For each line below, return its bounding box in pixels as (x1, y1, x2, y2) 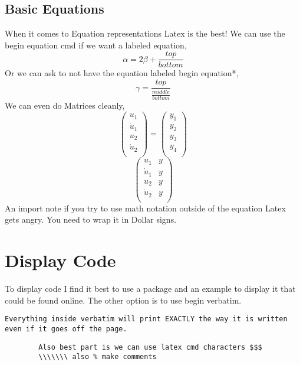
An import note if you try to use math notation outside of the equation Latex (5, 201, 286, 214)
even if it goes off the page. (5, 324, 127, 333)
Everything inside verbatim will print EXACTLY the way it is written (5, 315, 288, 324)
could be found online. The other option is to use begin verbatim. (5, 294, 242, 306)
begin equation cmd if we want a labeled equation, (5, 38, 187, 51)
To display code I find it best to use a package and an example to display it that (5, 282, 296, 295)
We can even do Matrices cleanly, (5, 99, 125, 112)
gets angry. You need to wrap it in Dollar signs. (5, 213, 177, 226)
